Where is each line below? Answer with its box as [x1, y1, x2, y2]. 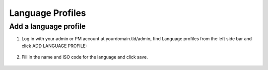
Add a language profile [9, 22, 86, 31]
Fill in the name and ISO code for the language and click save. [21, 54, 148, 60]
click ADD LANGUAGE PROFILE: [21, 43, 87, 49]
